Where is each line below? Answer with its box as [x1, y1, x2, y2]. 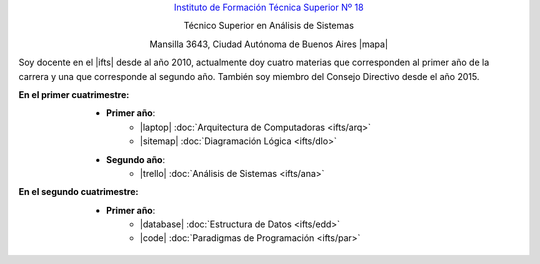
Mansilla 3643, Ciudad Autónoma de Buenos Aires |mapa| [149, 38, 389, 50]
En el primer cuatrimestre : [18, 88, 130, 100]
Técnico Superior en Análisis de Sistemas [183, 20, 355, 32]
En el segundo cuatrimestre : [18, 186, 139, 198]
